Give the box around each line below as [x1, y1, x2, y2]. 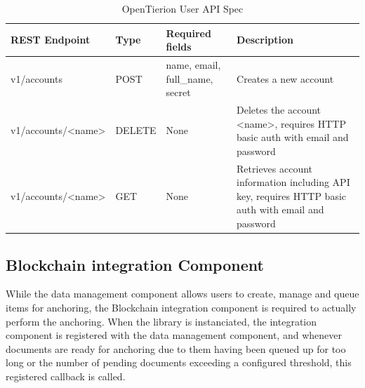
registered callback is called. [6, 368, 126, 383]
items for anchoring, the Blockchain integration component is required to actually [6, 300, 357, 314]
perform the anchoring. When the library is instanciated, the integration [6, 314, 317, 328]
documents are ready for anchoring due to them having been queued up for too [6, 341, 346, 356]
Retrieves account [237, 161, 313, 175]
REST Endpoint [11, 32, 91, 47]
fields [166, 39, 192, 54]
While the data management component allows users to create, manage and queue [6, 286, 359, 301]
